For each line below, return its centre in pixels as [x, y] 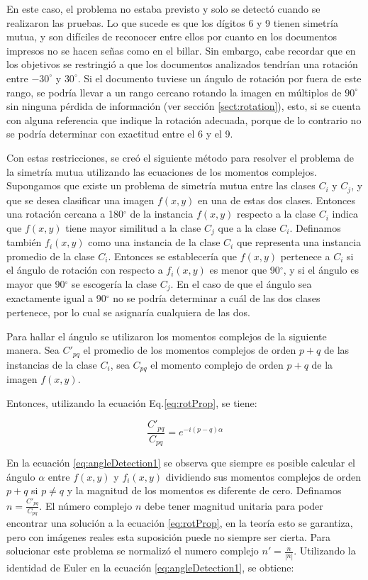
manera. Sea [33, 350]
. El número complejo [86, 505]
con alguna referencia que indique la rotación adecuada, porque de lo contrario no [184, 119]
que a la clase [247, 227]
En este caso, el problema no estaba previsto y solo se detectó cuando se [163, 9]
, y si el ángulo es [321, 270]
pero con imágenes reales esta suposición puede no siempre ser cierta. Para [169, 536]
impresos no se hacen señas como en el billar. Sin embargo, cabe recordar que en [181, 50]
